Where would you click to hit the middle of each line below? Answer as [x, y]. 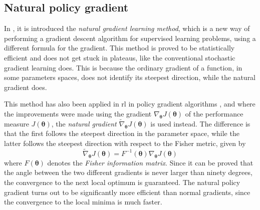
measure [17, 123]
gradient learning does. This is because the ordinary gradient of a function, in [123, 67]
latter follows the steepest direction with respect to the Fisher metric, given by [125, 143]
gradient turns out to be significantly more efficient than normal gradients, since [127, 192]
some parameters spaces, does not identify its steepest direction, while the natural [130, 77]
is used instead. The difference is [200, 123]
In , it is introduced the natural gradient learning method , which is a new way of [127, 28]
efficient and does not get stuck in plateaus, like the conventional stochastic [120, 57]
